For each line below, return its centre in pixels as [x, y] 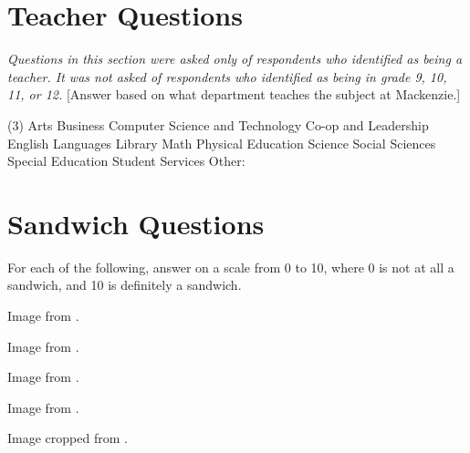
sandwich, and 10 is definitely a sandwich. [125, 285]
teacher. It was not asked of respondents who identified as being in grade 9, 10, [227, 76]
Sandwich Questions [136, 223]
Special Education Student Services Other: [126, 161]
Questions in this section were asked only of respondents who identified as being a [235, 59]
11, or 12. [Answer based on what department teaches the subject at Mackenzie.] [234, 94]
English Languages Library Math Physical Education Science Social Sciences [222, 143]
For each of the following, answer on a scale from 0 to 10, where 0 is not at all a [231, 267]
